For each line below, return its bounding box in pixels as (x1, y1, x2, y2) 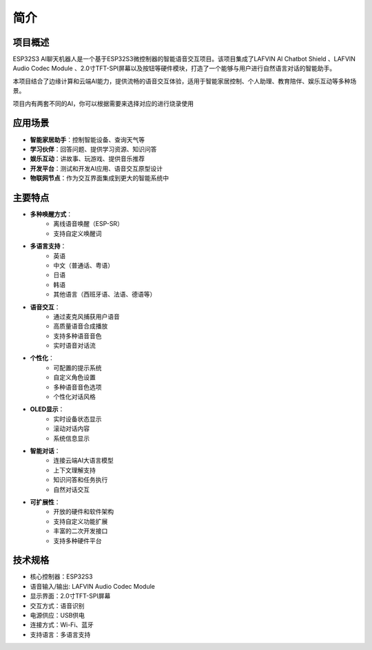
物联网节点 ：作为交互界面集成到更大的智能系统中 (30, 174, 169, 182)
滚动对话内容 (53, 424, 90, 433)
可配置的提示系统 (53, 364, 102, 372)
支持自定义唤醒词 (53, 229, 102, 238)
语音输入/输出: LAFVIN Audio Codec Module (30, 582, 155, 590)
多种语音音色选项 (53, 383, 102, 391)
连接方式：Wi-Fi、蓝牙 (30, 620, 94, 629)
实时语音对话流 (53, 342, 96, 350)
